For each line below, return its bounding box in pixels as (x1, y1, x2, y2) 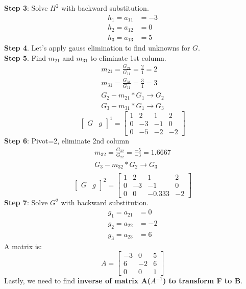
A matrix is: (4, 240, 42, 251)
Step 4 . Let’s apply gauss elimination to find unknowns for (4, 42, 190, 53)
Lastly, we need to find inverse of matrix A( (4, 275, 151, 286)
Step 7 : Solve (4, 197, 48, 208)
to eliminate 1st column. (90, 52, 166, 63)
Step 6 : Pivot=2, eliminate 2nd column (4, 135, 130, 146)
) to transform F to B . (162, 275, 243, 286)
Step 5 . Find (4, 52, 46, 63)
